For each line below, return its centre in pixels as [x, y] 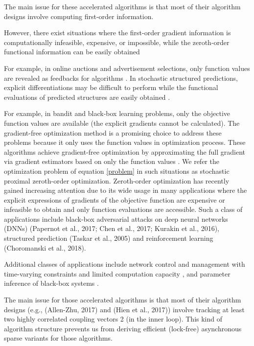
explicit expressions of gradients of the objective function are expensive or [115, 199]
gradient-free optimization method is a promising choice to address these [113, 132]
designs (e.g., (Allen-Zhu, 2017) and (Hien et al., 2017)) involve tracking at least [124, 309]
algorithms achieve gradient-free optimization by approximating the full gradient [125, 151]
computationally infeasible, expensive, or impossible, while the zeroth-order [117, 42]
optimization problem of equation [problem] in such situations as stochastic [117, 171]
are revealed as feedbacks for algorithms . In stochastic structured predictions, [121, 78]
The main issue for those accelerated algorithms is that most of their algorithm [123, 300]
